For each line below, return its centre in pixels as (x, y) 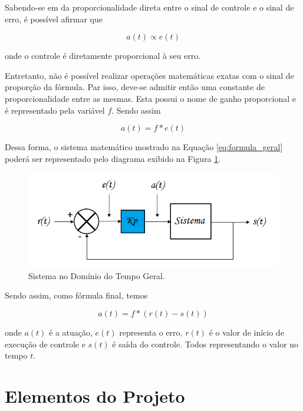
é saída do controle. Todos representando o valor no (205, 344)
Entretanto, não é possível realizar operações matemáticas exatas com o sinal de (149, 75)
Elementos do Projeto (95, 395)
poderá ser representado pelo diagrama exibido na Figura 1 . (113, 158)
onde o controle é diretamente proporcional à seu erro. (103, 56)
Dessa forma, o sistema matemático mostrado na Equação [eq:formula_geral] (144, 147)
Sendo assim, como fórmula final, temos (76, 295)
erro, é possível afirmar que (54, 19)
